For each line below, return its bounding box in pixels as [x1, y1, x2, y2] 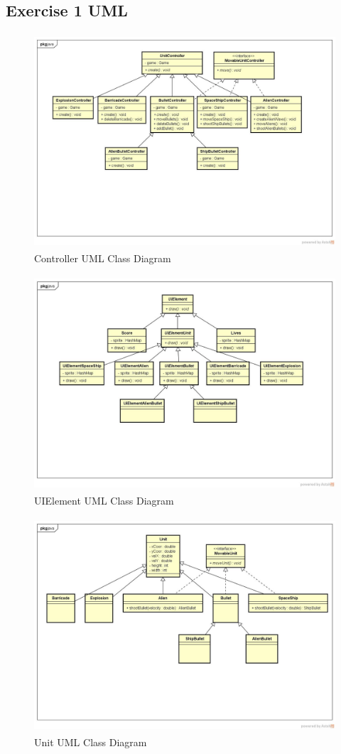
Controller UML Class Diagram [34, 251, 171, 266]
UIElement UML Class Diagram [34, 492, 174, 507]
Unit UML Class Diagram [34, 735, 147, 750]
